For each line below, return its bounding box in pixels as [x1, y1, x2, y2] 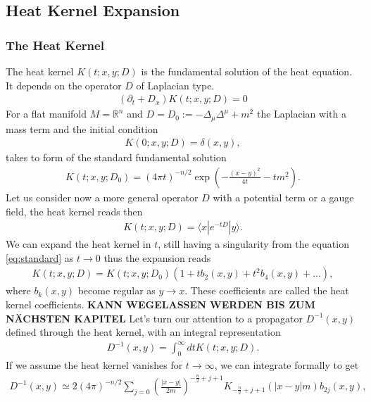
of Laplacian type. [136, 77, 215, 92]
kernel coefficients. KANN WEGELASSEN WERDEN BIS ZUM [6, 296, 315, 311]
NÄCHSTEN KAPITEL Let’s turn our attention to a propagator [6, 310, 303, 325]
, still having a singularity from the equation [158, 237, 349, 251]
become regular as [77, 283, 156, 298]
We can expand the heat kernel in [6, 237, 151, 251]
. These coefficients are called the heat [184, 283, 349, 298]
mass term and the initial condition [6, 121, 158, 136]
